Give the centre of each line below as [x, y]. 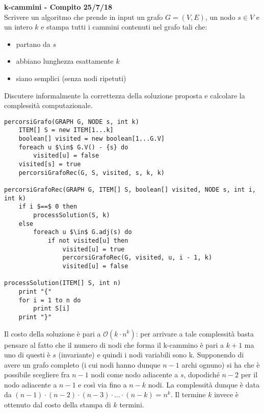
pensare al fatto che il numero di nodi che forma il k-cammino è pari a [114, 344]
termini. [132, 405]
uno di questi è [27, 355]
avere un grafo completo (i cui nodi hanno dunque [82, 364]
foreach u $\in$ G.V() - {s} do [73, 147]
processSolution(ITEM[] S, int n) [63, 283]
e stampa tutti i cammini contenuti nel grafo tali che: [124, 27]
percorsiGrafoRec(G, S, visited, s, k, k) [91, 173]
